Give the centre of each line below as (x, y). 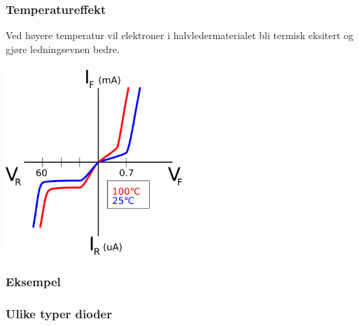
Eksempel (33, 282)
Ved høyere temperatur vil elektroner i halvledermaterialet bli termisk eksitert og (180, 35)
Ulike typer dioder (59, 313)
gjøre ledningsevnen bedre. (63, 49)
